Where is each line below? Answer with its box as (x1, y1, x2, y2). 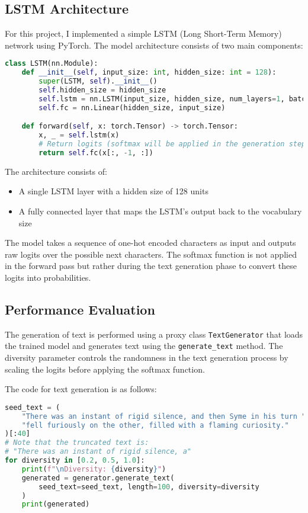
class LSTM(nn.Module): (5, 59, 98, 68)
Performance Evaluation (5, 300, 155, 318)
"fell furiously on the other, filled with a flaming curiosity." (21, 421, 289, 429)
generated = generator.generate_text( (21, 473, 175, 482)
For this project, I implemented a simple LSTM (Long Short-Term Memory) (5, 27, 282, 40)
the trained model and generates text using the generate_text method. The (5, 339, 283, 352)
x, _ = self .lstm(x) (38, 131, 120, 140)
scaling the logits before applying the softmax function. (5, 363, 205, 375)
